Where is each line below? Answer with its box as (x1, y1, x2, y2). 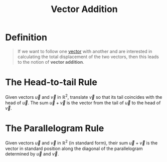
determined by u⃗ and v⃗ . (5, 151, 59, 157)
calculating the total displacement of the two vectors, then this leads (17, 54, 159, 60)
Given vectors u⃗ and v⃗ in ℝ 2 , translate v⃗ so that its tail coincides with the (5, 93, 162, 100)
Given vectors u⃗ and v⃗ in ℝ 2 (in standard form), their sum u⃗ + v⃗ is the (5, 139, 158, 146)
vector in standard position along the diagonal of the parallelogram (5, 145, 143, 151)
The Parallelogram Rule (5, 122, 104, 134)
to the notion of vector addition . (17, 59, 84, 65)
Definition (5, 32, 48, 43)
